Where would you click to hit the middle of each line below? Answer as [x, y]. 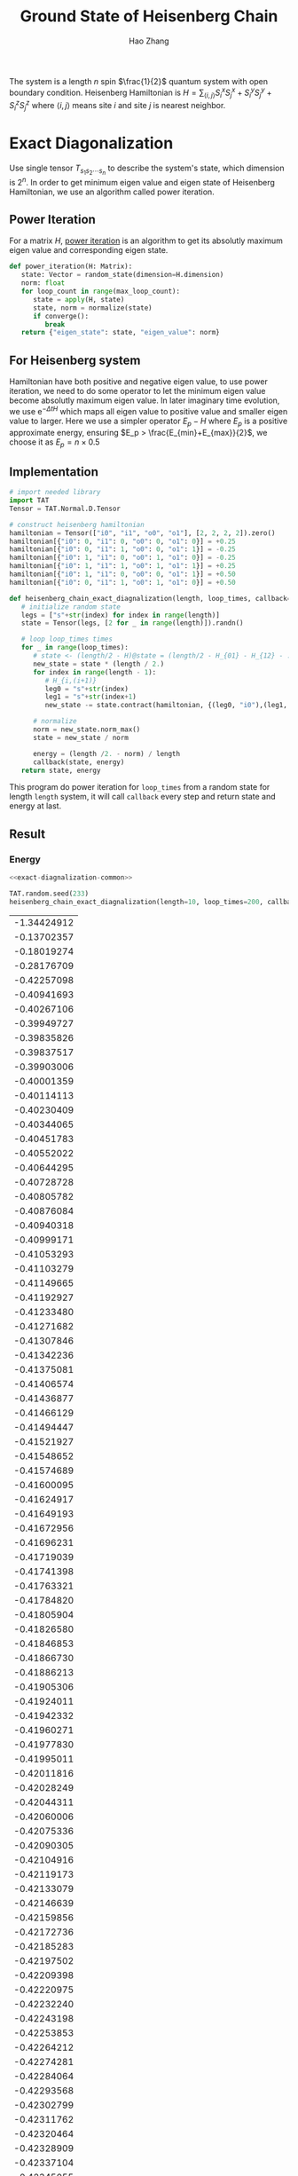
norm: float [43, 283]
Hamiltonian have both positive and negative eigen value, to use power [138, 382]
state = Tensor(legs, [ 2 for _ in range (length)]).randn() [132, 623]
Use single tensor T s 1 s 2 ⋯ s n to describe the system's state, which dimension [147, 170]
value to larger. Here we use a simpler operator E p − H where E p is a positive [149, 422]
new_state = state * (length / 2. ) [98, 664]
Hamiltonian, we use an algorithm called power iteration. [112, 192]
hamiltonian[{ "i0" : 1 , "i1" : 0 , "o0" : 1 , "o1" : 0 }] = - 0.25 [123, 558]
